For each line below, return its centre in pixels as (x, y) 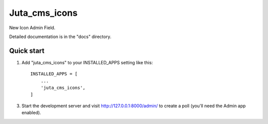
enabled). (32, 113)
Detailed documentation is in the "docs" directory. (60, 37)
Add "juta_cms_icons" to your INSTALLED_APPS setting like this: (87, 62)
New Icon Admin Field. (32, 28)
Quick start (27, 51)
